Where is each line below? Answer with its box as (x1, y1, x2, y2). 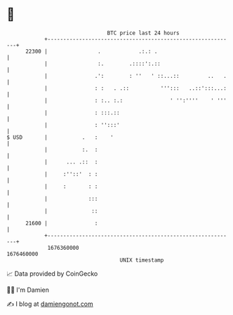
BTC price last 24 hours (107, 29, 180, 36)
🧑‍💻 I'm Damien (6, 286, 50, 294)
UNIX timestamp (119, 256, 164, 264)
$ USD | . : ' (6, 133, 114, 141)
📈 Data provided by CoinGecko (6, 269, 98, 278)
